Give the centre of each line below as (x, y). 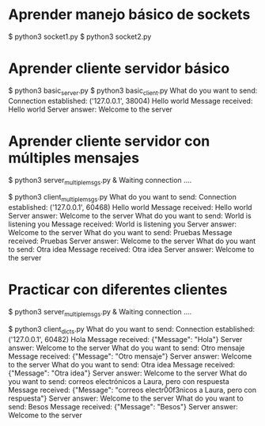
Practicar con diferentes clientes (118, 290)
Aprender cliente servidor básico (119, 68)
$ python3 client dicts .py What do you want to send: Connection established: (132, 330)
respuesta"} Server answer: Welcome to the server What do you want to (126, 398)
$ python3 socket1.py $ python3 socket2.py (80, 36)
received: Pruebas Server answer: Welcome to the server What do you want (132, 241)
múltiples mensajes (74, 158)
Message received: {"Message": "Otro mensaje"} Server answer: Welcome (130, 356)
